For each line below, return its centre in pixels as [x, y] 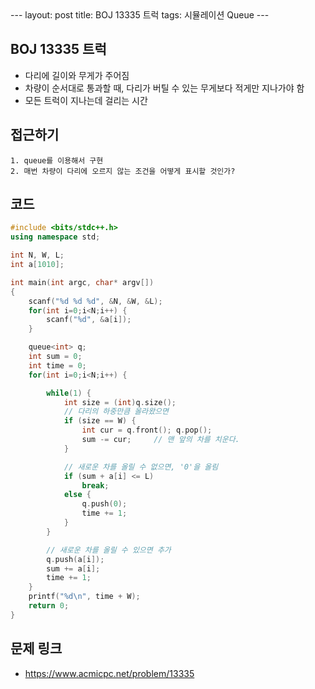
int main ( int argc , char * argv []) [82, 282]
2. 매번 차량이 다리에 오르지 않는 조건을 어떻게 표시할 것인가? [123, 171]
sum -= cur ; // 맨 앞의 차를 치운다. [160, 440]
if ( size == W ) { [100, 421]
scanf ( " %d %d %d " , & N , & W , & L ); [95, 301]
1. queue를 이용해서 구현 [57, 160]
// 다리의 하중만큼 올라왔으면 [116, 412]
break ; [95, 485]
